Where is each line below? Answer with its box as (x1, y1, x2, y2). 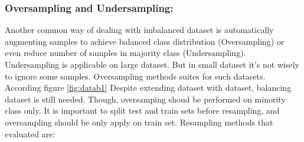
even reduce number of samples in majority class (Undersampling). (5, 47, 246, 59)
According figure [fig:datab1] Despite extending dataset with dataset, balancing (5, 81, 292, 94)
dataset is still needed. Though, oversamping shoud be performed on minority (5, 93, 286, 105)
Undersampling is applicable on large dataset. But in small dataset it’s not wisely (5, 58, 299, 70)
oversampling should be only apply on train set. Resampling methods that (5, 115, 273, 128)
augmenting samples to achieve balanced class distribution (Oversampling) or (5, 35, 285, 47)
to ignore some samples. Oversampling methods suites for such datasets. (5, 70, 266, 82)
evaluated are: (5, 127, 55, 140)
